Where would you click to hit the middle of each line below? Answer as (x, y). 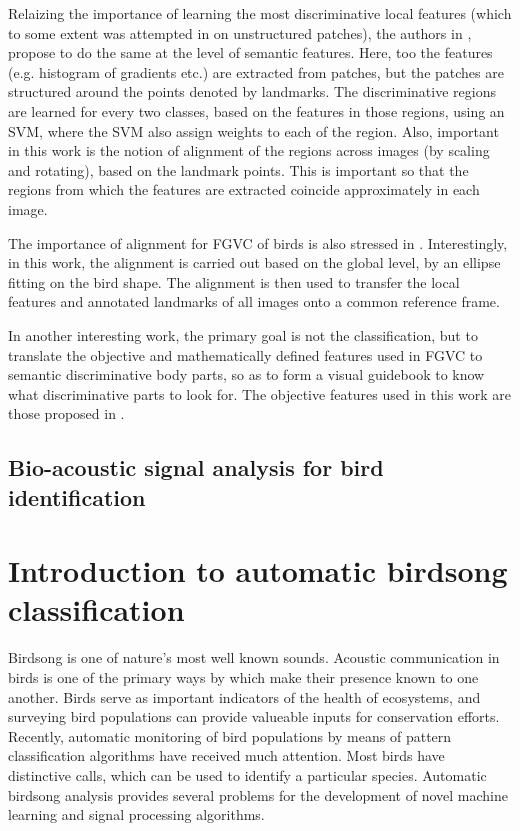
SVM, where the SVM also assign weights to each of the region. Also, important (253, 130)
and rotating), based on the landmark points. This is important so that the (238, 169)
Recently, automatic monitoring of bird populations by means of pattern (230, 735)
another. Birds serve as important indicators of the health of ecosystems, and (244, 696)
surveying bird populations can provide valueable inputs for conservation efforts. (254, 716)
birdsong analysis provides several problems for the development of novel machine (258, 794)
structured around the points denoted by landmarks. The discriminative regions (252, 91)
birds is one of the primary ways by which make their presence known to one (243, 676)
